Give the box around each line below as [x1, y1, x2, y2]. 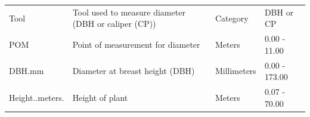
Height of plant [72, 91, 128, 103]
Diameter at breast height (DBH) [72, 64, 195, 77]
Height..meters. [9, 91, 64, 103]
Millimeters [215, 64, 256, 77]
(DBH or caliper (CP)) [72, 17, 156, 30]
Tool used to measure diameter [72, 5, 185, 18]
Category [215, 11, 249, 24]
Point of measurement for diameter [72, 38, 200, 50]
